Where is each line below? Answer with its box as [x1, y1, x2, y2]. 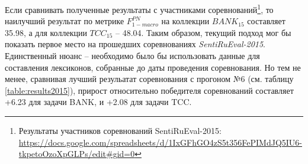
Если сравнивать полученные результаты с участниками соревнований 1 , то [5, 2, 274, 15]
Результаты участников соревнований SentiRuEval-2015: [18, 124, 222, 136]
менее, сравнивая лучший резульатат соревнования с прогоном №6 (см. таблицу [5, 73, 294, 85]
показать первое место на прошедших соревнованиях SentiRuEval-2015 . [5, 38, 266, 50]
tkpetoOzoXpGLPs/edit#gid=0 [18, 147, 135, 160]
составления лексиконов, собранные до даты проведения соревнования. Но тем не [5, 61, 301, 73]
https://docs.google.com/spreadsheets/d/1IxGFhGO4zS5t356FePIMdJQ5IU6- [18, 136, 303, 148]
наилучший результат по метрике [5, 15, 124, 27]
